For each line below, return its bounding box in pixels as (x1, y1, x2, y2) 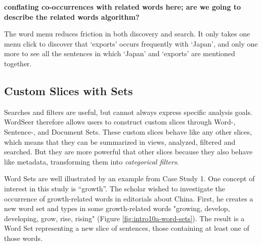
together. (4, 58, 32, 68)
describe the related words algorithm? (4, 11, 140, 22)
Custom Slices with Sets (4, 83, 133, 98)
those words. (4, 232, 43, 243)
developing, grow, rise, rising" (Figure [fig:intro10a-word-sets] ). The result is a (4, 213, 245, 223)
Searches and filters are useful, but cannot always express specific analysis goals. (4, 106, 252, 117)
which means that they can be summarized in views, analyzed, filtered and (4, 136, 236, 147)
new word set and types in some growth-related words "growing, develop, (4, 203, 230, 214)
